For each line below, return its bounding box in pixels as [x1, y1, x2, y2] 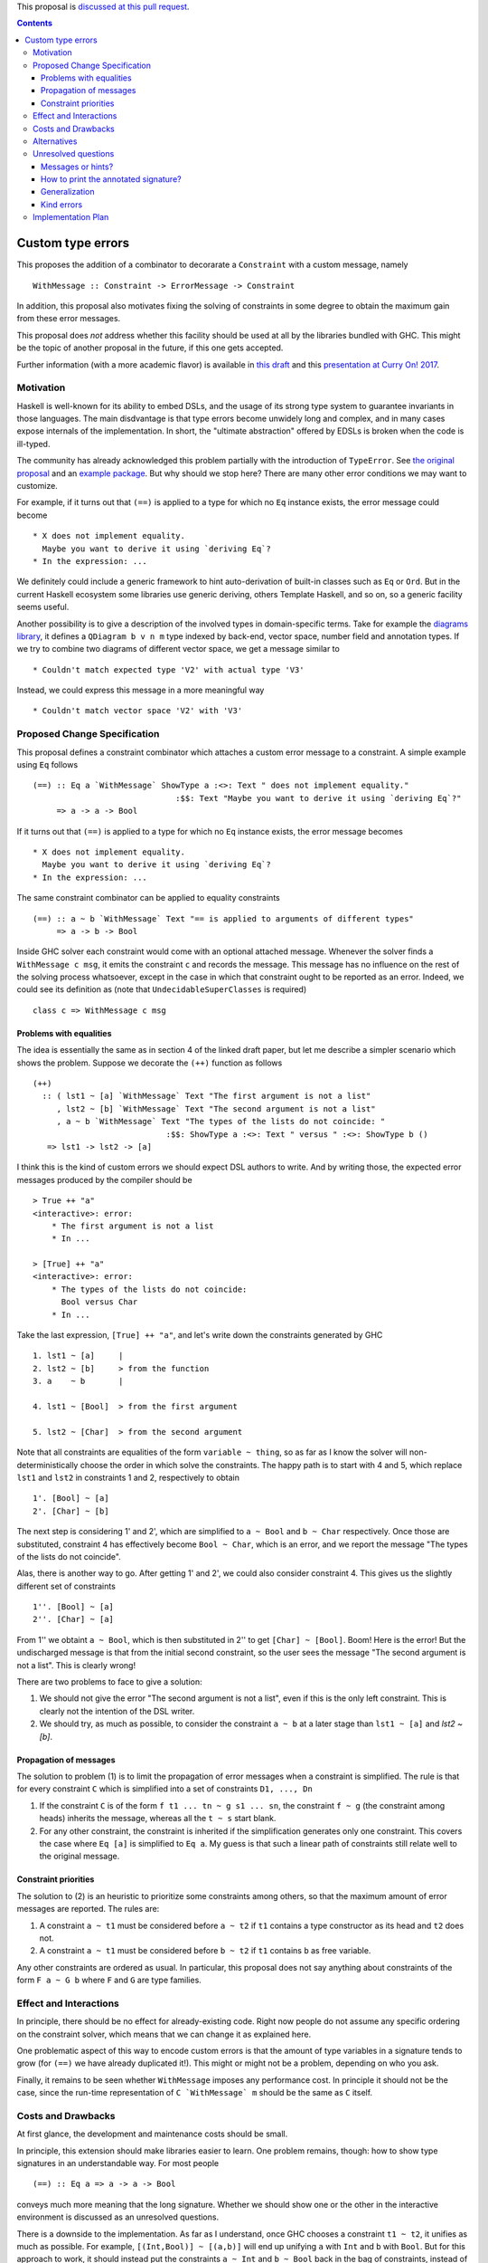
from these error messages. [16, 313, 121, 324]
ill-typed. [16, 438, 51, 449]
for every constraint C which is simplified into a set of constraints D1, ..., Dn [16, 1783, 314, 1794]
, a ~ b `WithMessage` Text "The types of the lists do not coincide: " [56, 1116, 386, 1127]
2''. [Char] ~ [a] [33, 1614, 115, 1625]
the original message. [39, 1851, 120, 1862]
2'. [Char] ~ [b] [33, 1505, 109, 1516]
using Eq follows [16, 759, 79, 769]
